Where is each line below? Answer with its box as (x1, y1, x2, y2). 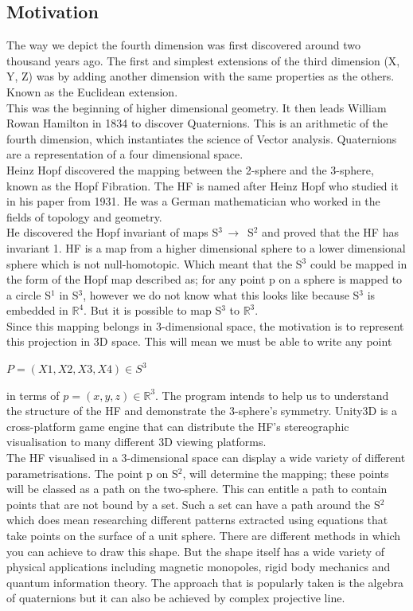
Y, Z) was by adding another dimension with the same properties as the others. (6, 68, 395, 84)
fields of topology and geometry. (6, 208, 162, 225)
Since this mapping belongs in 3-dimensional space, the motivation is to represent (6, 317, 404, 334)
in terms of (6, 386, 60, 403)
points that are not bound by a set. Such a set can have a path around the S (6, 495, 380, 512)
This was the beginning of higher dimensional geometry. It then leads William (6, 99, 387, 116)
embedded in (6, 302, 68, 319)
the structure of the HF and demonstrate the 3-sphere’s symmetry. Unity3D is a (6, 402, 398, 419)
